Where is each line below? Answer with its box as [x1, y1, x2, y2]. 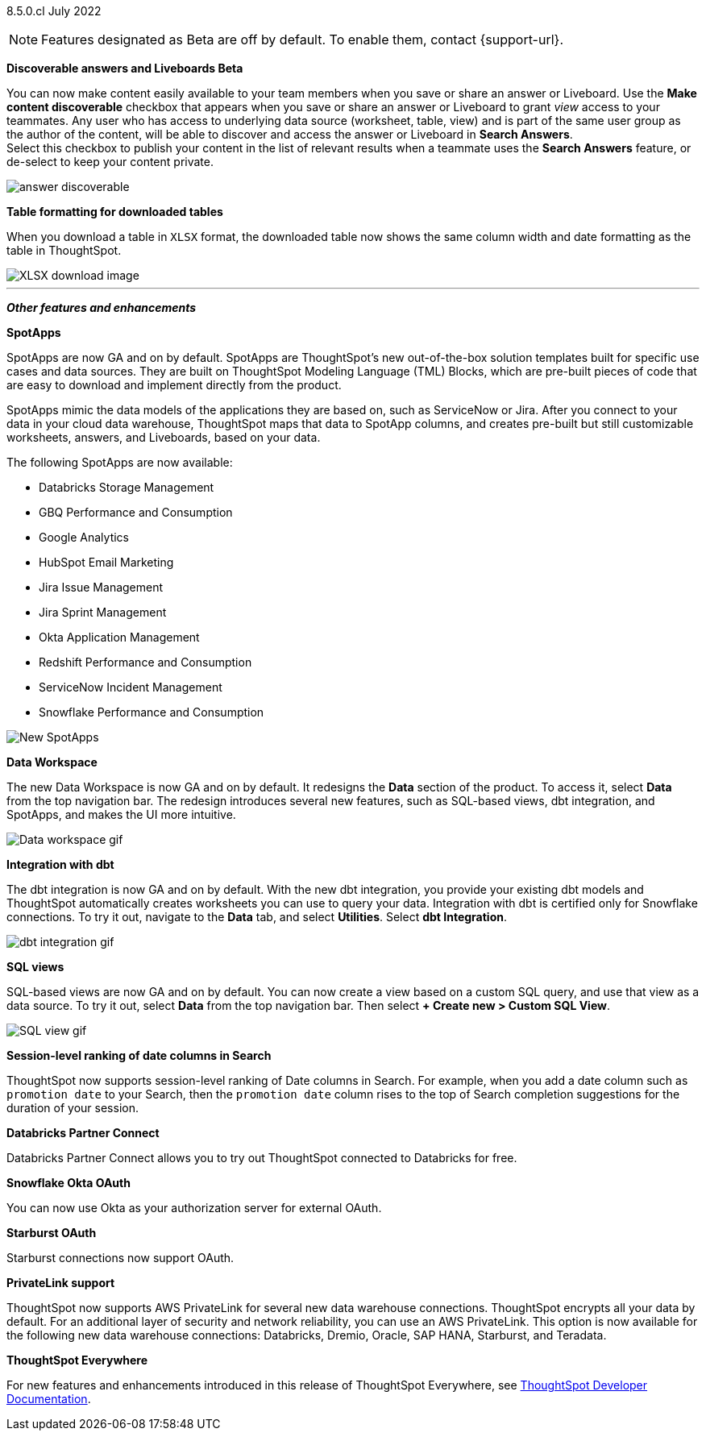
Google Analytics [39, 530, 129, 544]
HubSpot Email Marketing [39, 555, 174, 569]
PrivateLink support [6, 1276, 115, 1290]
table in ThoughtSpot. [6, 243, 122, 257]
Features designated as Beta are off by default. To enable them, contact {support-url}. [41, 31, 564, 48]
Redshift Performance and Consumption [39, 655, 252, 669]
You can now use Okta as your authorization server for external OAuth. [6, 1201, 382, 1215]
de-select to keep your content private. [6, 155, 214, 168]
